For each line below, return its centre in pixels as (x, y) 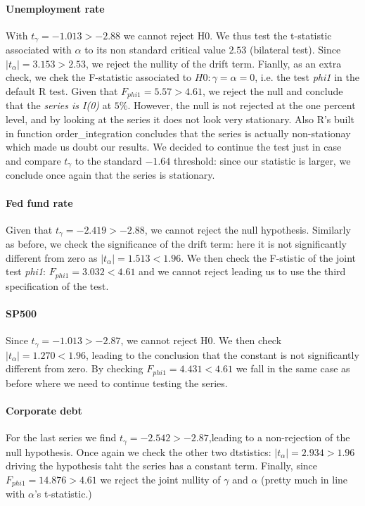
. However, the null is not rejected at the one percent (242, 105)
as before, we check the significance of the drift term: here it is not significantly (176, 244)
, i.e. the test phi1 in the (307, 77)
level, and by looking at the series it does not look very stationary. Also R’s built (180, 119)
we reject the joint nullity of (160, 479)
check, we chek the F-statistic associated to (99, 77)
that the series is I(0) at (59, 105)
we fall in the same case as (293, 368)
